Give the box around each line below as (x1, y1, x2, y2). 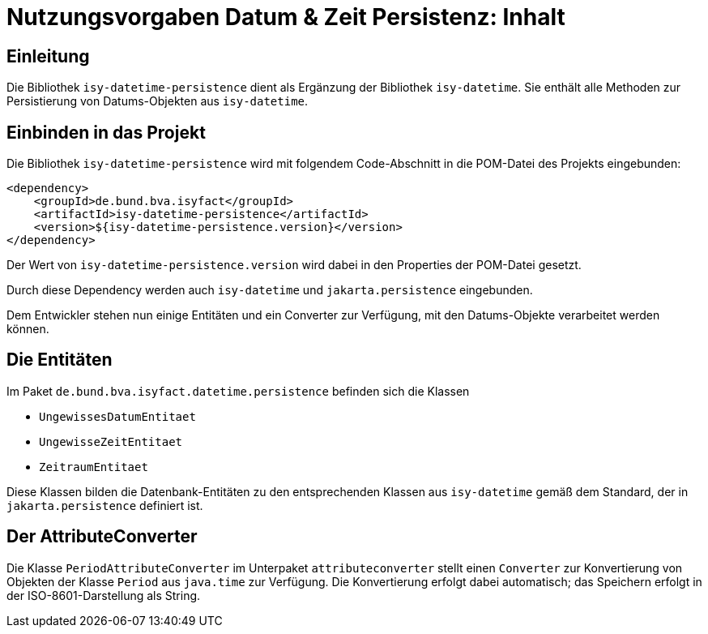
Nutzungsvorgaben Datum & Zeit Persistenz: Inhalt (6, 3, 565, 31)
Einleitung (6, 45, 90, 66)
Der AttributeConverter (6, 526, 198, 547)
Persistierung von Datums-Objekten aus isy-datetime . (6, 94, 309, 109)
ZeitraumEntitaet (39, 460, 148, 473)
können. (6, 322, 49, 336)
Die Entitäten (6, 349, 113, 371)
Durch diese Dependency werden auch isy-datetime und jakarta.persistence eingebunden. (6, 283, 533, 298)
